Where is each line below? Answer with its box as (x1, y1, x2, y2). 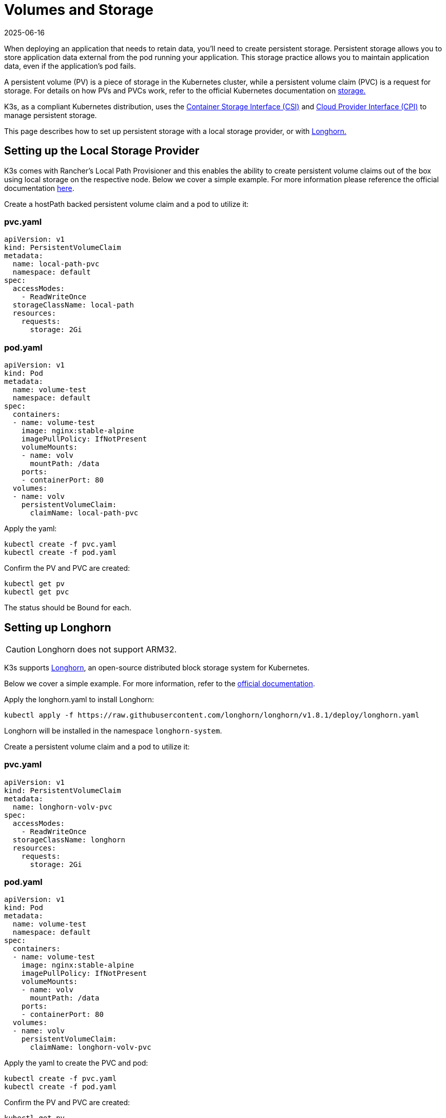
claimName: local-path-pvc (30, 509, 139, 517)
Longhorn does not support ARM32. (37, 644, 177, 654)
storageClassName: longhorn (12, 835, 126, 844)
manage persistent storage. (4, 110, 97, 120)
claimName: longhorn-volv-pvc (30, 1043, 151, 1052)
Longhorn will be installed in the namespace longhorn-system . (4, 726, 222, 735)
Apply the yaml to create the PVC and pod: (4, 1058, 148, 1068)
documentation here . (4, 183, 74, 192)
